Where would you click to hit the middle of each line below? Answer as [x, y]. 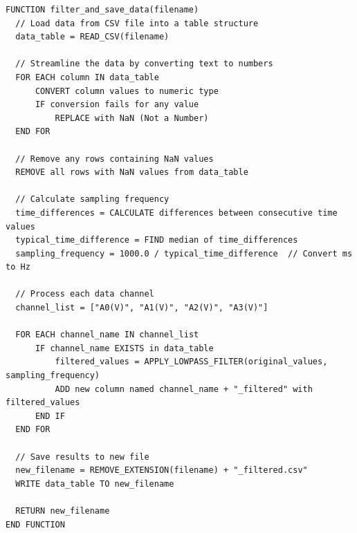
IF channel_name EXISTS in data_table [124, 348]
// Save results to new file [82, 457]
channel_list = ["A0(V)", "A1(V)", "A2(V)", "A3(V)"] [142, 308]
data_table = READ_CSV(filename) [92, 37]
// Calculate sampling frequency [92, 199]
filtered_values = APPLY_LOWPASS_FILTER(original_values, [191, 362]
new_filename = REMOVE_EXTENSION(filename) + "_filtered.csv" [162, 470]
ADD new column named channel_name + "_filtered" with [184, 389]
